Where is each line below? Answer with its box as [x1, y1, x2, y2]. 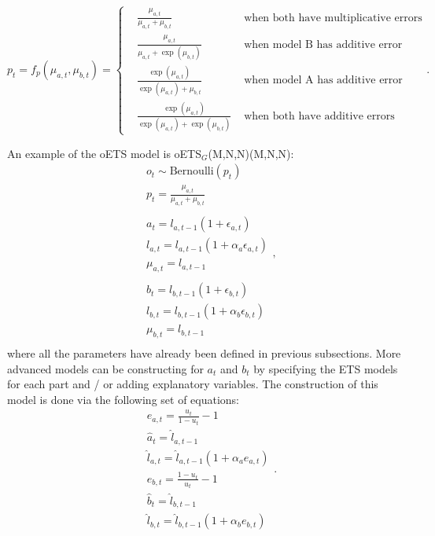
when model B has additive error [244, 39, 403, 50]
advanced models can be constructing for [7, 360, 204, 376]
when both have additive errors [244, 110, 395, 122]
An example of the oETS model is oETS [7, 145, 202, 161]
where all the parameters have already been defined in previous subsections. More [7, 345, 401, 362]
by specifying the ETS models [253, 360, 398, 376]
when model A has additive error [244, 75, 403, 86]
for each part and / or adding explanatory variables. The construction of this [7, 376, 378, 392]
